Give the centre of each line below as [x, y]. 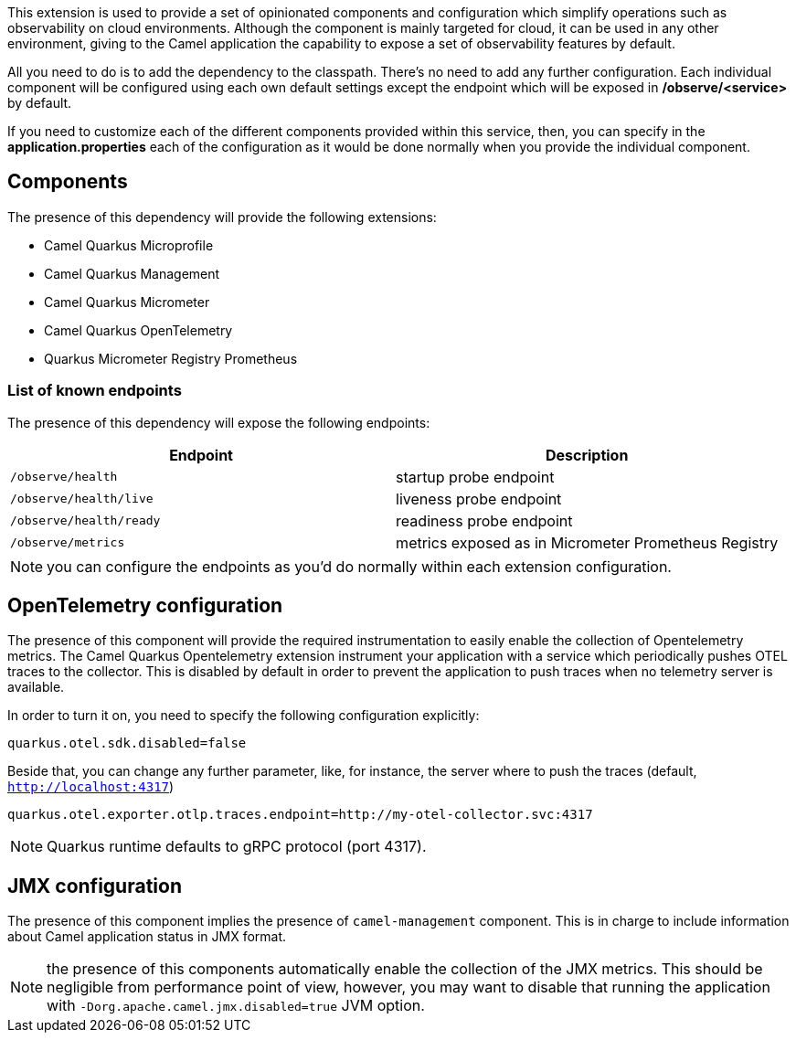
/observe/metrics [68, 543]
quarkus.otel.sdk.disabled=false [127, 743]
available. [36, 687]
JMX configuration [95, 886]
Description [587, 455]
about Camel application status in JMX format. [147, 937]
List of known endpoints [95, 391]
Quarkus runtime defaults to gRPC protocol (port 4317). [237, 847]
